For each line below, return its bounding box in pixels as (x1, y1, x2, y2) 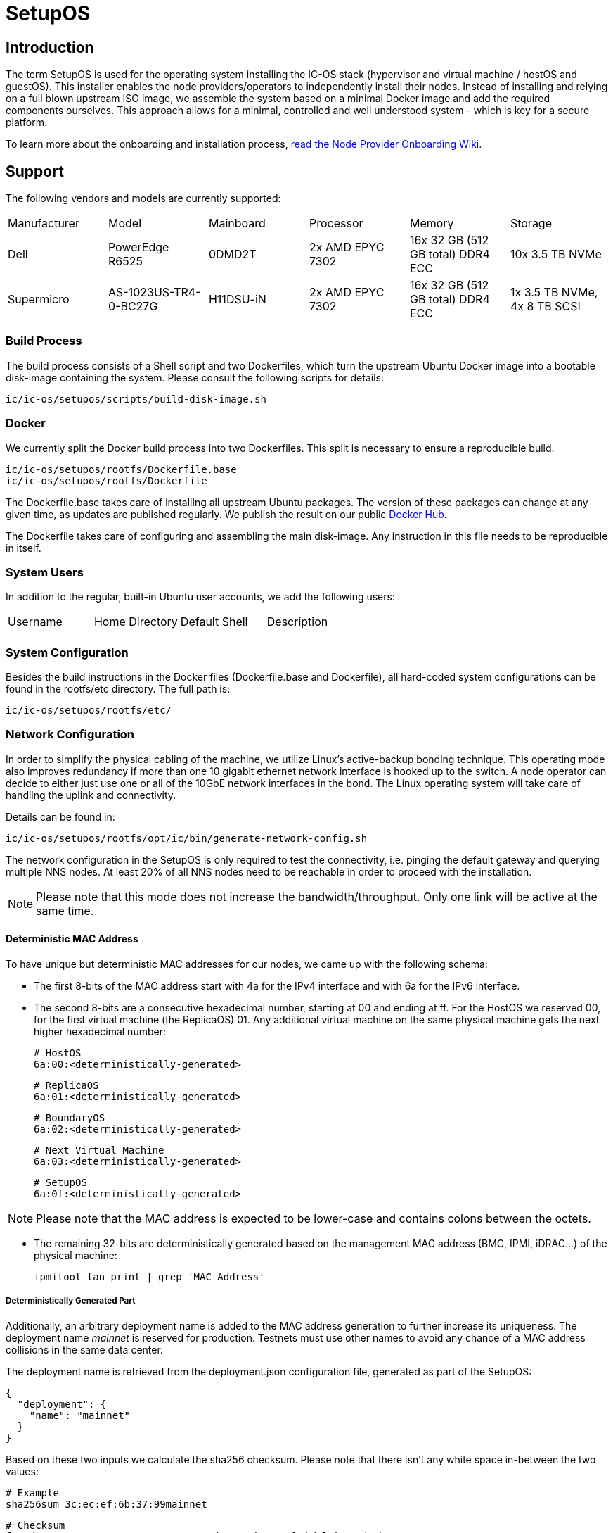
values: (6, 1465, 39, 1477)
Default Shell (180, 614, 248, 629)
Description (266, 614, 328, 629)
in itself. (6, 541, 41, 554)
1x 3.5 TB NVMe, (510, 285, 598, 300)
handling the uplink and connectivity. (6, 788, 176, 801)
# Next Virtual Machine (34, 1144, 164, 1156)
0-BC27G (108, 299, 158, 314)
